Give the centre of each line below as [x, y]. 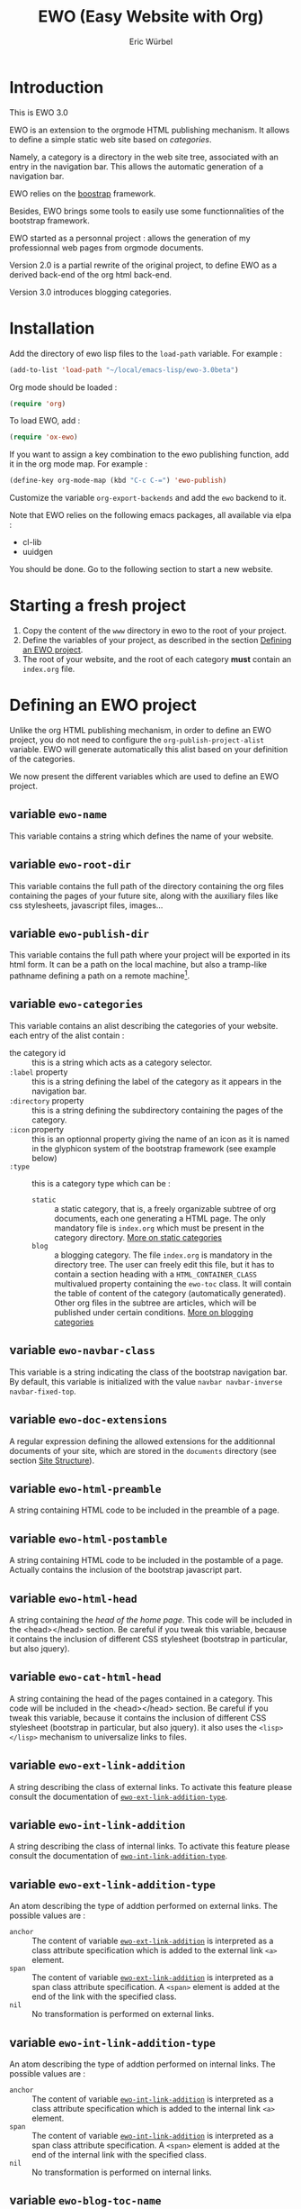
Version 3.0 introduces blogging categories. [91, 292]
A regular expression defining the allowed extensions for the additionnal [142, 1441]
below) [44, 1158]
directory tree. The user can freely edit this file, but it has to [164, 1264]
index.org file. [49, 669]
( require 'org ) [38, 404]
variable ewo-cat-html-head [85, 1677]
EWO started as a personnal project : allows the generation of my [130, 238]
